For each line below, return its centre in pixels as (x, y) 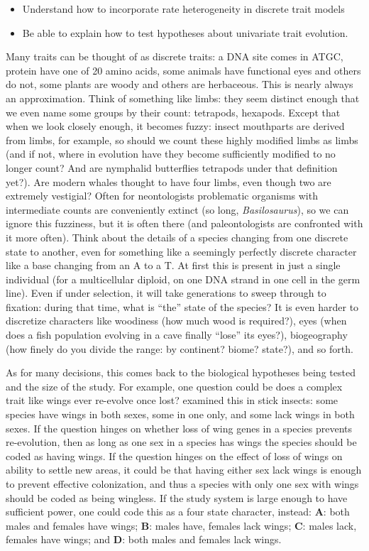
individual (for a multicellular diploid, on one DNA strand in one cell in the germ (183, 279)
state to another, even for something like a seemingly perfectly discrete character (181, 251)
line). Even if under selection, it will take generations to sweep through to (166, 293)
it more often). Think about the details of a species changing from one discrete (177, 237)
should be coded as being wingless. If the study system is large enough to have (177, 497)
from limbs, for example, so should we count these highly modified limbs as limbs (182, 140)
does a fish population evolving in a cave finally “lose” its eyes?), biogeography (177, 335)
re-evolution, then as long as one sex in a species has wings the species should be (181, 442)
